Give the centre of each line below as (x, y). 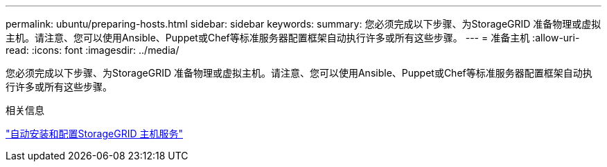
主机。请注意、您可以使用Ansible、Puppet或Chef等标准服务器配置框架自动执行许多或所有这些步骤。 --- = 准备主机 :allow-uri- (293, 38)
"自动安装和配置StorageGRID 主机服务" (94, 134)
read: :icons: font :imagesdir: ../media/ (93, 50)
